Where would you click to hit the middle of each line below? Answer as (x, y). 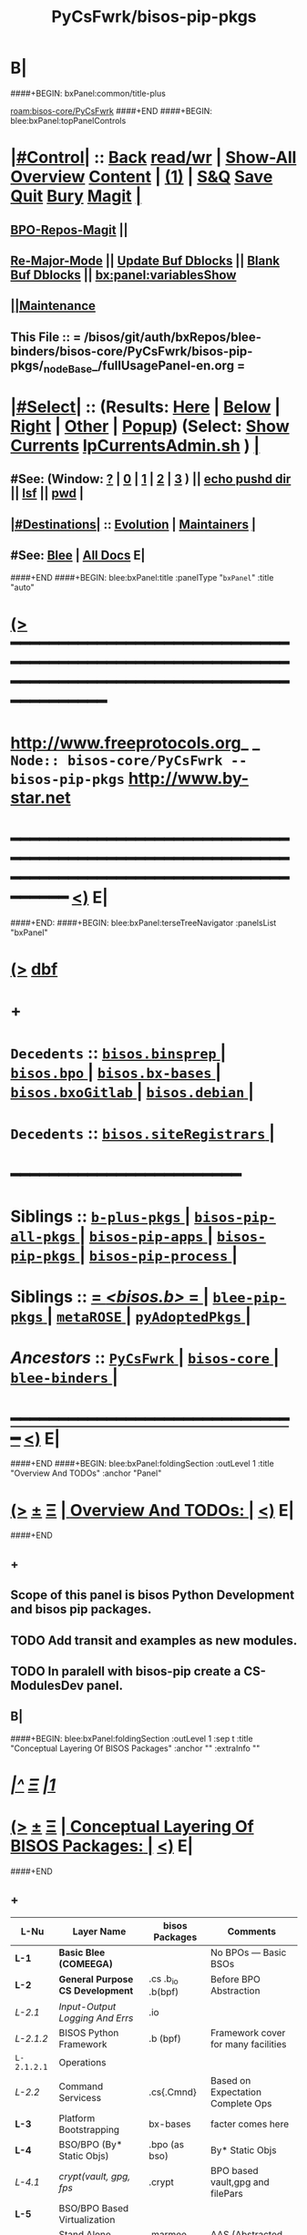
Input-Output (87, 2006)
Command (81, 2086)
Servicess (80, 2097)
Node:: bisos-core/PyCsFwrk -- (129, 761)
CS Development (96, 1991)
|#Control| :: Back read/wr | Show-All (153, 158)
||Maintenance (53, 306)
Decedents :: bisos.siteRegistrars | (143, 1133)
